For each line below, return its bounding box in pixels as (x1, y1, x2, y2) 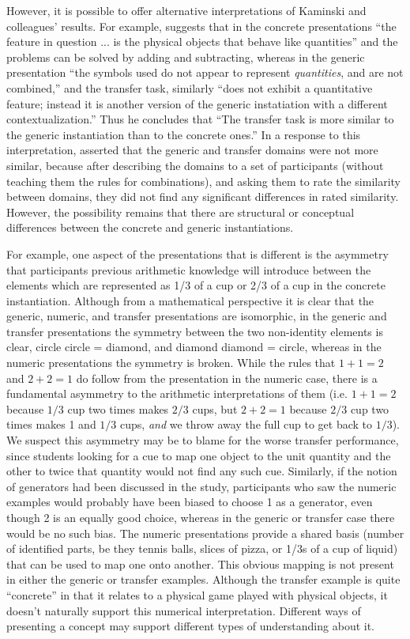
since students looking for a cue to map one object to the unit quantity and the (6, 447, 391, 463)
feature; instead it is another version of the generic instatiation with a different (6, 95, 388, 112)
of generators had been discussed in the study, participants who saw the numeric (6, 478, 397, 494)
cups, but (192, 400, 238, 417)
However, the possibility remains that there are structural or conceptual (6, 203, 355, 220)
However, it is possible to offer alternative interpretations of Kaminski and (6, 2, 367, 18)
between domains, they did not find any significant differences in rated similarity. (6, 188, 399, 205)
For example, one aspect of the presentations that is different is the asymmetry (6, 245, 389, 262)
